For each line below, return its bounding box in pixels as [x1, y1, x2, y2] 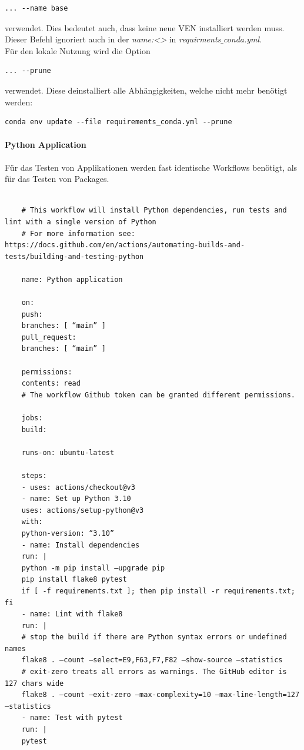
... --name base [5, 4, 68, 12]
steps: [21, 471, 47, 480]
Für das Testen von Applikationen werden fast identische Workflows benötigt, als [5, 161, 298, 173]
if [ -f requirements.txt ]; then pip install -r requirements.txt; [21, 586, 295, 595]
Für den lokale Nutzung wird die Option [5, 44, 151, 57]
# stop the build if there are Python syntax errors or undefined [21, 633, 287, 642]
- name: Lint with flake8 [21, 610, 123, 619]
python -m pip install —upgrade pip [21, 563, 165, 572]
